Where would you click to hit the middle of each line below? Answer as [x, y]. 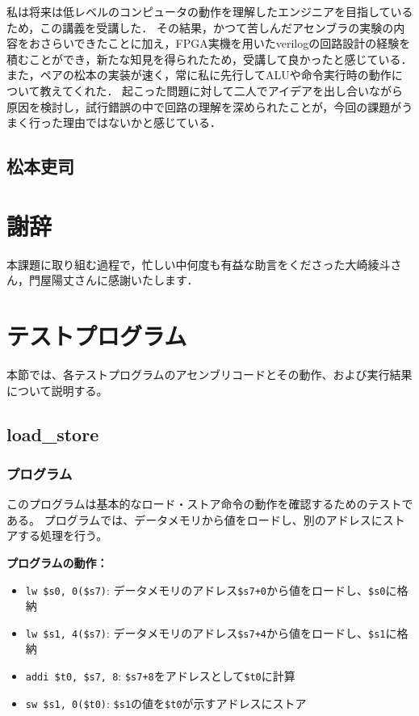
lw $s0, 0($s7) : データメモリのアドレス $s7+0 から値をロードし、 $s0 [205, 590]
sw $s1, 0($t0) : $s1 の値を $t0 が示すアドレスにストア [166, 703]
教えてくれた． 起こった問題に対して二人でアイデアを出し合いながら [222, 90]
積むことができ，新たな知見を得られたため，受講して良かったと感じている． [209, 59]
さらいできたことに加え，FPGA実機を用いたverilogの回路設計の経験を [225, 43]
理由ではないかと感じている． [142, 122]
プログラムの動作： [57, 562]
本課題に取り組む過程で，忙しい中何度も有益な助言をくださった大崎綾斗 [199, 264]
